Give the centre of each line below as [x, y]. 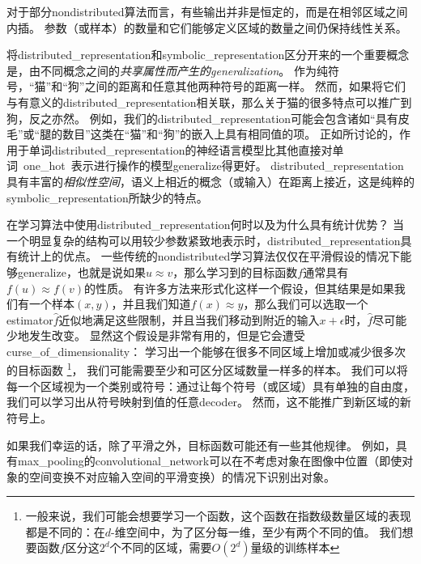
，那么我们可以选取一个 [306, 304]
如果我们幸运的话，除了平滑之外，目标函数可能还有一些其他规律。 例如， [201, 445]
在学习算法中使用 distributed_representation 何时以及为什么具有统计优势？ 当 [206, 225]
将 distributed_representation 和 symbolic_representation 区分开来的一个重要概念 [208, 55]
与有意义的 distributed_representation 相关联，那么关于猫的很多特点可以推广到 [209, 102]
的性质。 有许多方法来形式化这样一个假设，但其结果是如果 [239, 288]
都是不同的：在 [65, 531]
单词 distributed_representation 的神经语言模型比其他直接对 [181, 149]
